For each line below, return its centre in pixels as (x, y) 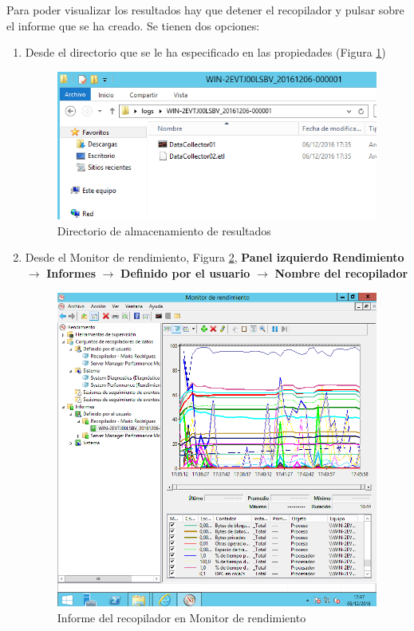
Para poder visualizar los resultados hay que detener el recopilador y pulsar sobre (205, 10)
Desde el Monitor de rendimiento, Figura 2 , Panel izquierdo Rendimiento (215, 257)
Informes (71, 273)
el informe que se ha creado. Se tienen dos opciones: (133, 25)
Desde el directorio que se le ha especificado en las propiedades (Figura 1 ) (205, 52)
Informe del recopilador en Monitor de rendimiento (181, 617)
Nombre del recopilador (341, 273)
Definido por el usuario (185, 273)
